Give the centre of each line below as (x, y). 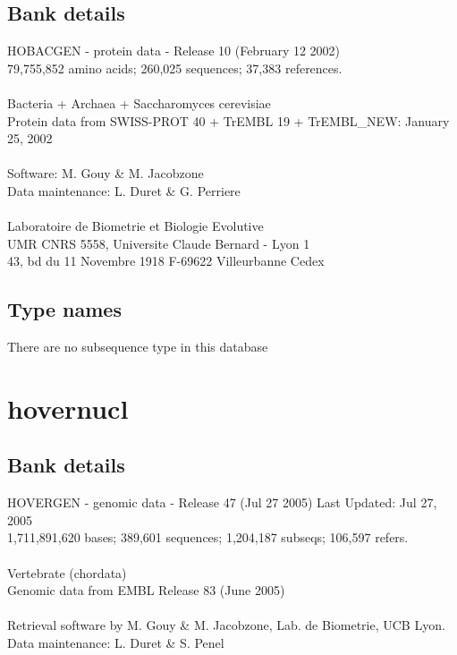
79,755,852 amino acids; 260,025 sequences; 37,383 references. (175, 68)
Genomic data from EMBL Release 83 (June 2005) (146, 590)
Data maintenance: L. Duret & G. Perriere (124, 190)
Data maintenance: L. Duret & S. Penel (116, 643)
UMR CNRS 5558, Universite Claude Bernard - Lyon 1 (159, 243)
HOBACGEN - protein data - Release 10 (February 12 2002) (174, 51)
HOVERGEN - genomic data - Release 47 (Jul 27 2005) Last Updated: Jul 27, (222, 502)
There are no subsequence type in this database (138, 347)
